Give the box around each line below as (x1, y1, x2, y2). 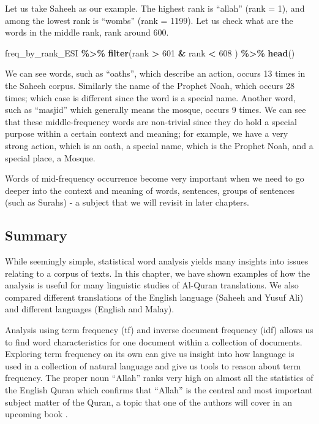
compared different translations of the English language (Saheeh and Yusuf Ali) (5, 290, 304, 303)
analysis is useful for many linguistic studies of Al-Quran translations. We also (5, 279, 299, 291)
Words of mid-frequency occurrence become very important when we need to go (5, 172, 304, 185)
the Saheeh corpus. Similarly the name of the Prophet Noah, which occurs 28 (5, 79, 295, 91)
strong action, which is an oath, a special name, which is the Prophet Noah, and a (5, 139, 313, 152)
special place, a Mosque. (5, 151, 96, 164)
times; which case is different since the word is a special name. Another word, (5, 91, 296, 104)
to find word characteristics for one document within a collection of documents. (5, 335, 302, 348)
